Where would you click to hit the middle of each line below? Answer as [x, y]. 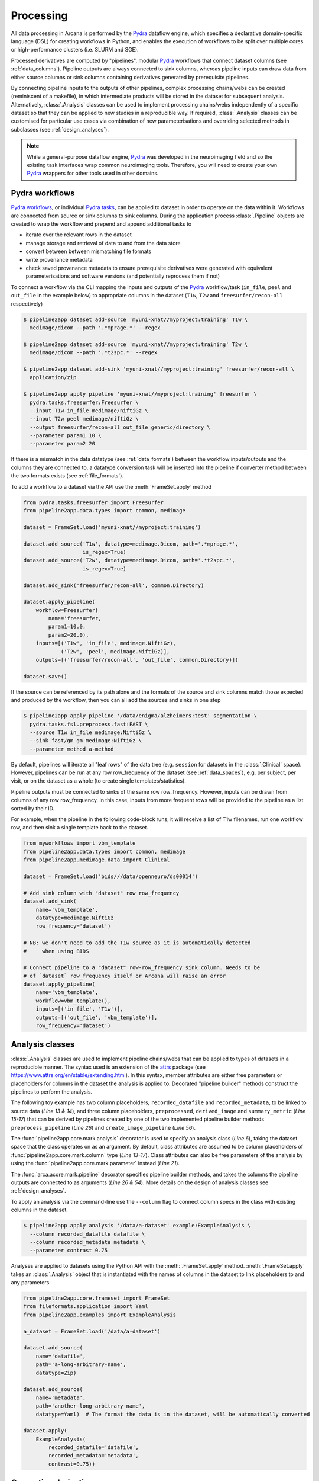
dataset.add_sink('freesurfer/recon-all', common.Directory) [114, 585]
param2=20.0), [69, 635]
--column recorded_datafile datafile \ [87, 1234]
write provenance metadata [59, 259]
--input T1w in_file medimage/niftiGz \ [89, 411]
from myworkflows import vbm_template [79, 843]
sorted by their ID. [33, 808]
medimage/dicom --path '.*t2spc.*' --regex [94, 353]
